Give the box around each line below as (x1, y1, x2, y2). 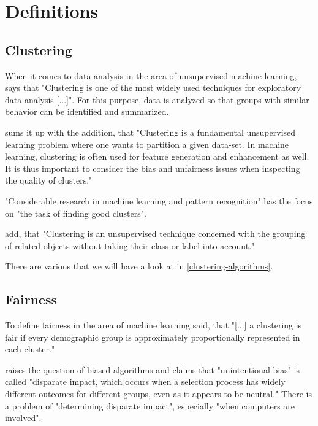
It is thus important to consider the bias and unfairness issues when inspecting (5, 161, 300, 174)
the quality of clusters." (5, 174, 93, 187)
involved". (5, 411, 42, 424)
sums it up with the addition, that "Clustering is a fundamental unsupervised (5, 125, 296, 138)
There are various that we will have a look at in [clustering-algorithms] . (5, 260, 273, 273)
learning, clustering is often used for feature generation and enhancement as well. (5, 150, 309, 163)
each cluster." (5, 343, 55, 355)
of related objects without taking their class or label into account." (5, 239, 255, 252)
